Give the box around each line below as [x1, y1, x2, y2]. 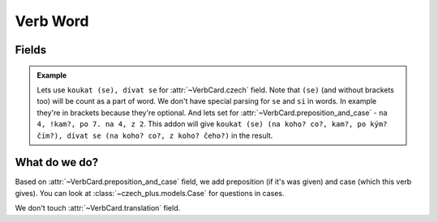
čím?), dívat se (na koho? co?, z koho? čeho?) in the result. [36, 130, 273, 140]
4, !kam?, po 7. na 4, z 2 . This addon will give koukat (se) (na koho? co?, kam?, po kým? [36, 119, 388, 129]
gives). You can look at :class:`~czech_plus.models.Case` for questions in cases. [15, 188, 285, 198]
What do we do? [15, 156, 99, 169]
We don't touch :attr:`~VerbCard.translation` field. [15, 203, 181, 213]
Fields [15, 43, 47, 57]
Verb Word [15, 12, 89, 30]
